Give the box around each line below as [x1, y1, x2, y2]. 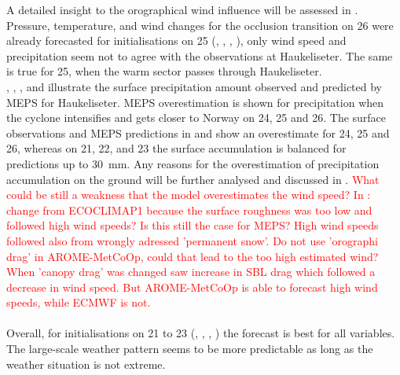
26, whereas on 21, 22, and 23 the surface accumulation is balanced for [6, 140, 347, 156]
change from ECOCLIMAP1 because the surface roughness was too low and [6, 201, 372, 218]
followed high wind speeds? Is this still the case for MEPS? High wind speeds [6, 217, 379, 233]
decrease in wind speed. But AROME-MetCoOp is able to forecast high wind [6, 278, 378, 295]
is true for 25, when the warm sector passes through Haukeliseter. [6, 63, 322, 79]
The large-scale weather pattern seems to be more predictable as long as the [6, 340, 373, 357]
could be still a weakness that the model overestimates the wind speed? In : [6, 186, 371, 203]
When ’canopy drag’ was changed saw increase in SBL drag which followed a [6, 263, 376, 280]
